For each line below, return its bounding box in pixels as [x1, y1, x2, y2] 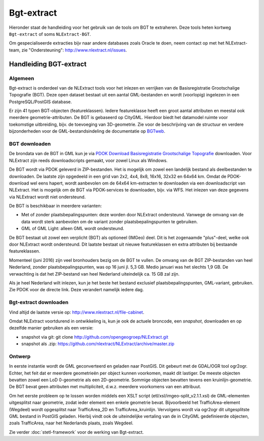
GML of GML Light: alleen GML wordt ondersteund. [21, 226, 124, 232]
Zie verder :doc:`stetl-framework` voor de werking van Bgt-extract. [9, 429, 144, 435]
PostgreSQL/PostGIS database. [9, 98, 72, 105]
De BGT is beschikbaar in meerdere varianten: [9, 203, 102, 209]
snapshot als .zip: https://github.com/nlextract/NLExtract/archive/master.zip [21, 341, 175, 347]
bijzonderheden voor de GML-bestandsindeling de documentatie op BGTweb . [9, 128, 166, 134]
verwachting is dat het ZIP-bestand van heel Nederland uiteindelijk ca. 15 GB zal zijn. [9, 271, 180, 277]
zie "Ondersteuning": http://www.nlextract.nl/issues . [21, 47, 127, 53]
